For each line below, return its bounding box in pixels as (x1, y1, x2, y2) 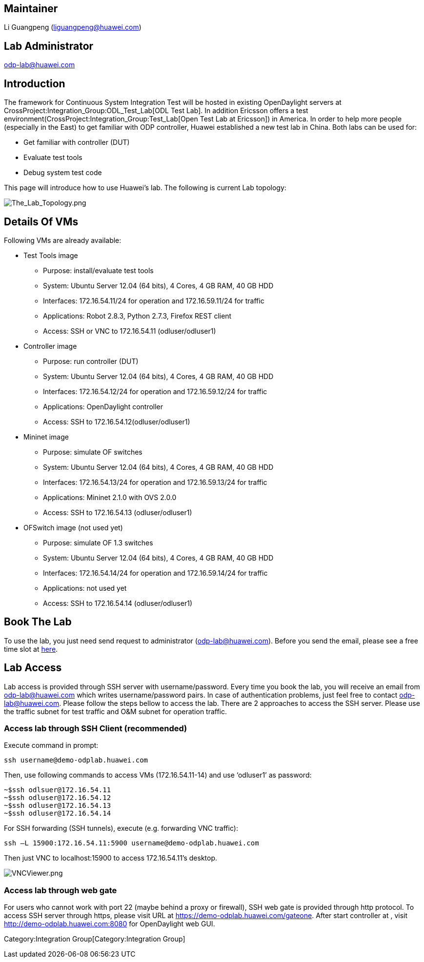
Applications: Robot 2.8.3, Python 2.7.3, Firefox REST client (43, 311, 232, 320)
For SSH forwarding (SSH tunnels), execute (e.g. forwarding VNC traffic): (4, 824, 238, 833)
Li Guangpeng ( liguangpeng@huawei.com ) (4, 23, 141, 32)
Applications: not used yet (43, 583, 127, 592)
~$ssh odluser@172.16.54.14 (4, 809, 111, 818)
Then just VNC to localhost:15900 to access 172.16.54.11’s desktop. (4, 854, 218, 862)
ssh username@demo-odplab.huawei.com (4, 756, 148, 764)
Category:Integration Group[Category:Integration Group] (4, 935, 185, 943)
